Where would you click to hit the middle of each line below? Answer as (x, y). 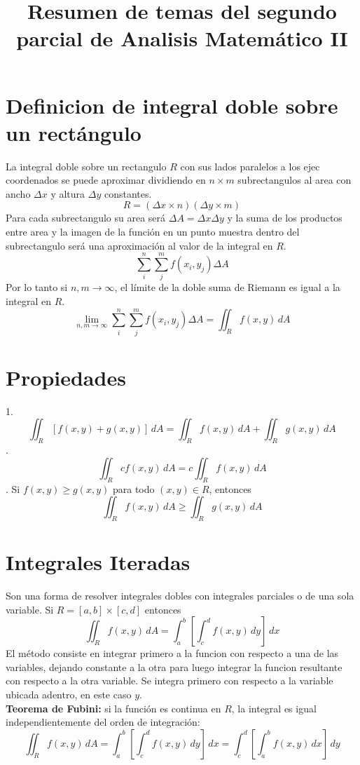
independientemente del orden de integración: (103, 722)
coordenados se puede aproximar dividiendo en (106, 180)
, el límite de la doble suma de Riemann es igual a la (227, 287)
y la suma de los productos (285, 218)
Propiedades (66, 377)
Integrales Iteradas (98, 562)
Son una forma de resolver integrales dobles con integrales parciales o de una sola (180, 596)
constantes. (128, 193)
